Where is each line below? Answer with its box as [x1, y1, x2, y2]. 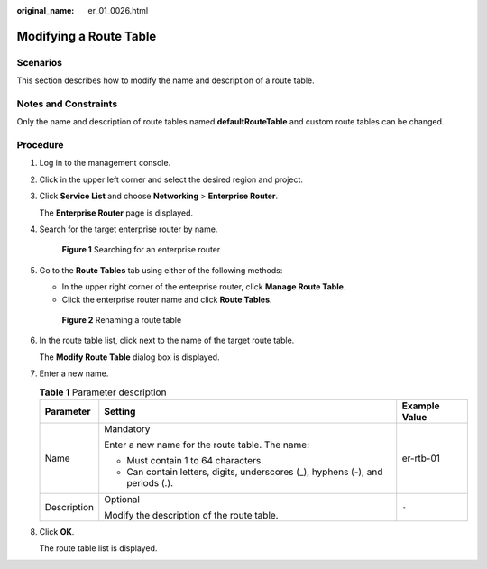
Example [401, 399, 440, 412]
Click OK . [39, 526, 75, 537]
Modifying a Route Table [16, 28, 157, 44]
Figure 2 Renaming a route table [61, 314, 182, 325]
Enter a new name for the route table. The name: [104, 438, 310, 451]
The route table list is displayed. [39, 543, 158, 554]
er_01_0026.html [87, 5, 149, 15]
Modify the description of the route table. [104, 509, 279, 521]
